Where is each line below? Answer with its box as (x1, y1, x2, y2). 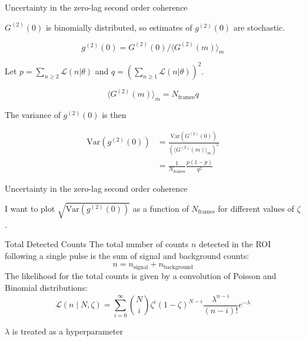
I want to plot (5, 202, 55, 214)
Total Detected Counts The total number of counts (5, 238, 189, 250)
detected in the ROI (198, 238, 271, 250)
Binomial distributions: (5, 281, 88, 293)
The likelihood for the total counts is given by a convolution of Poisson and (5, 269, 277, 281)
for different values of (218, 202, 294, 214)
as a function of (132, 202, 189, 214)
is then (102, 109, 127, 121)
